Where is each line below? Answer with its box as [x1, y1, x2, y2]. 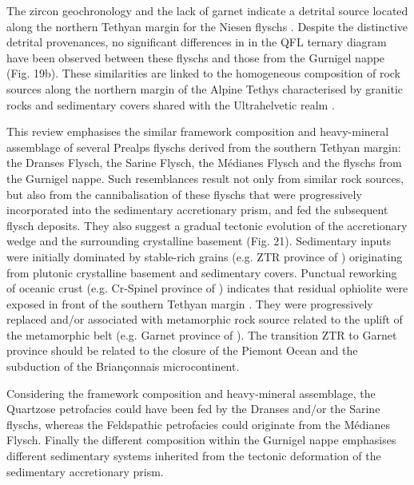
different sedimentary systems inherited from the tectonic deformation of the [6, 447, 381, 464]
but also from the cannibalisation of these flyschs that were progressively [6, 185, 362, 202]
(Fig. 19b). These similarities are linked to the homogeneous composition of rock [6, 65, 401, 81]
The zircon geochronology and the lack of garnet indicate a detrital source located [6, 2, 408, 18]
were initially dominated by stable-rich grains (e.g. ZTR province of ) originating [6, 248, 403, 264]
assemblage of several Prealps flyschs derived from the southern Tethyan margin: [6, 138, 401, 155]
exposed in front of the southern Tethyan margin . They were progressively [6, 295, 373, 312]
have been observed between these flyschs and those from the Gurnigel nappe [6, 49, 385, 66]
